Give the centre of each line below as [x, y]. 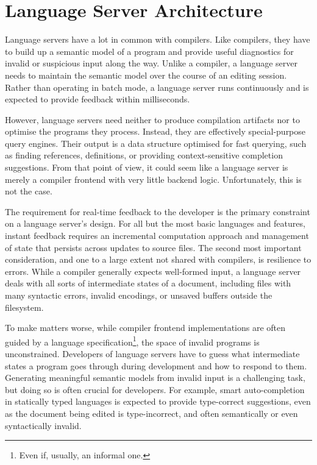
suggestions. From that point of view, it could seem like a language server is [147, 167]
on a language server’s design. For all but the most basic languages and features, [155, 223]
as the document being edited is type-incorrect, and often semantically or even [151, 413]
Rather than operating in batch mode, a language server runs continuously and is [157, 87]
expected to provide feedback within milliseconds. [98, 99]
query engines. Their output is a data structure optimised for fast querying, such [156, 143]
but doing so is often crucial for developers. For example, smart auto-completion [155, 389]
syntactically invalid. [43, 425]
